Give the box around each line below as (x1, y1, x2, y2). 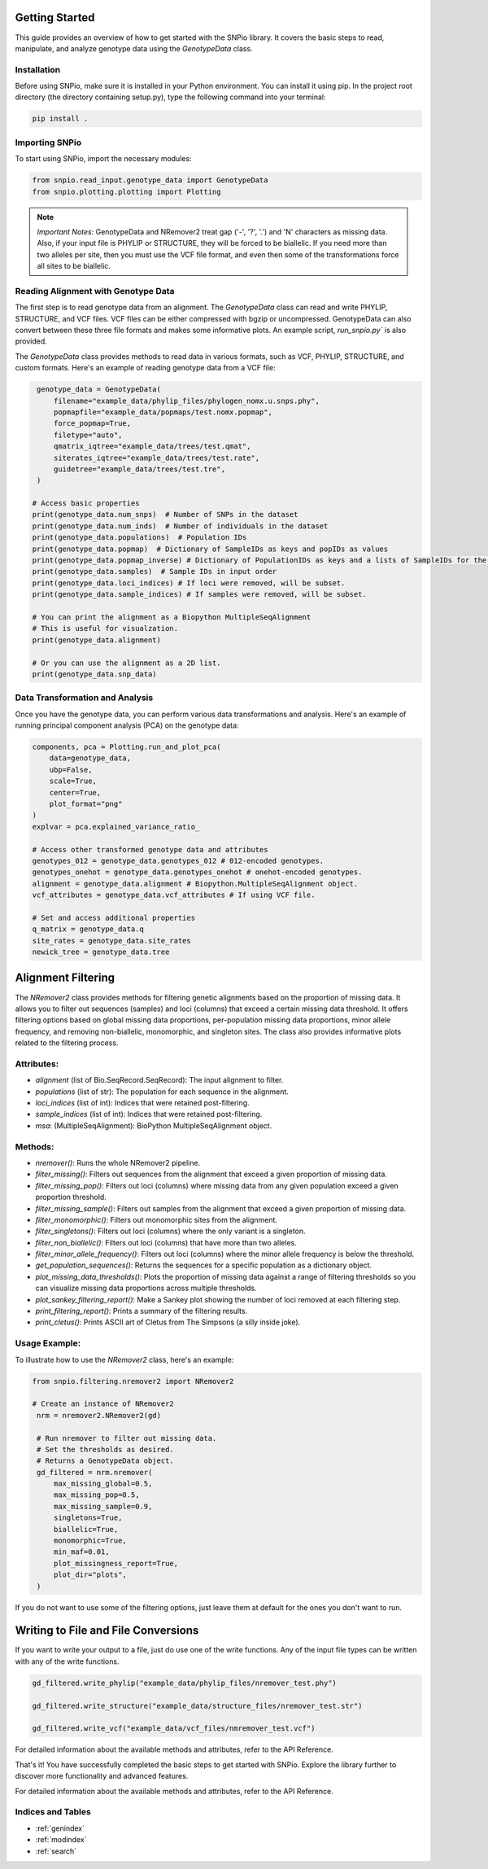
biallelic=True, (53, 1525, 119, 1534)
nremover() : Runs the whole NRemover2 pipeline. (35, 1158, 201, 1167)
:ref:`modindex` (35, 1835, 87, 1845)
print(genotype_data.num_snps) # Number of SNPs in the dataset (32, 510, 298, 519)
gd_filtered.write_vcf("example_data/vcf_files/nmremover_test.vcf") (32, 1724, 316, 1733)
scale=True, (49, 777, 98, 786)
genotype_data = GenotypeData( (37, 385, 162, 394)
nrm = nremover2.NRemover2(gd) (37, 1411, 162, 1420)
